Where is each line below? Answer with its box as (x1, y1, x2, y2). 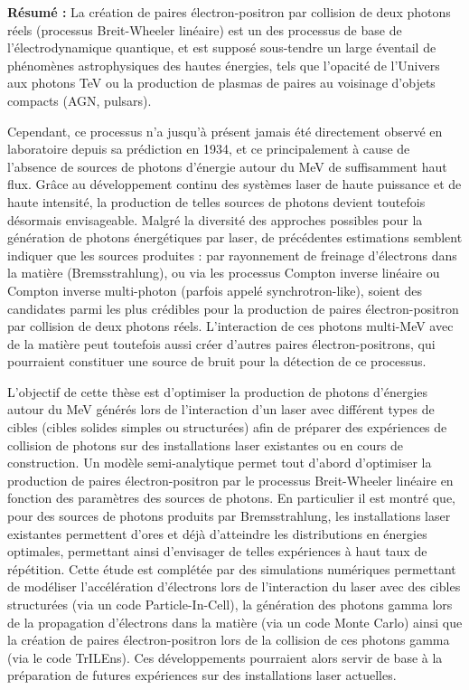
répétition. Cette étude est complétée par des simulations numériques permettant (7, 559, 456, 578)
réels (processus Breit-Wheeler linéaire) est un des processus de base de (7, 20, 402, 39)
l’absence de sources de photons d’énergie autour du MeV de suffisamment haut (7, 156, 447, 175)
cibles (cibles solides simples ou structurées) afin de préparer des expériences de (7, 418, 447, 437)
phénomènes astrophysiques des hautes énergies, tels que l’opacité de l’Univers (7, 55, 440, 74)
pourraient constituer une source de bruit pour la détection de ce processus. (7, 352, 427, 371)
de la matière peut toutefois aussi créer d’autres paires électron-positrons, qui (7, 334, 436, 353)
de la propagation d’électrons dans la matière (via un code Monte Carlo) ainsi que (7, 612, 463, 631)
